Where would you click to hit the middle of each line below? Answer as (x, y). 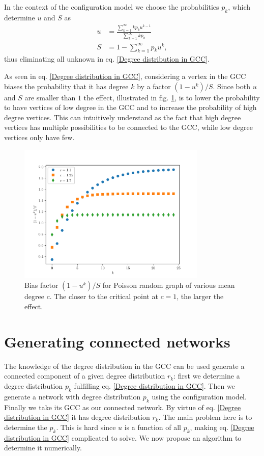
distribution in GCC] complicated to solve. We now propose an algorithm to (123, 437)
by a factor (154, 86)
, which (239, 7)
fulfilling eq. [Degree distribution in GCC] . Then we (154, 385)
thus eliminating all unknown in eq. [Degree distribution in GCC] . (107, 59)
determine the (26, 427)
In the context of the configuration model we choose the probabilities (112, 7)
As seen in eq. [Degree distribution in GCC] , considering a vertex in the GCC (125, 76)
